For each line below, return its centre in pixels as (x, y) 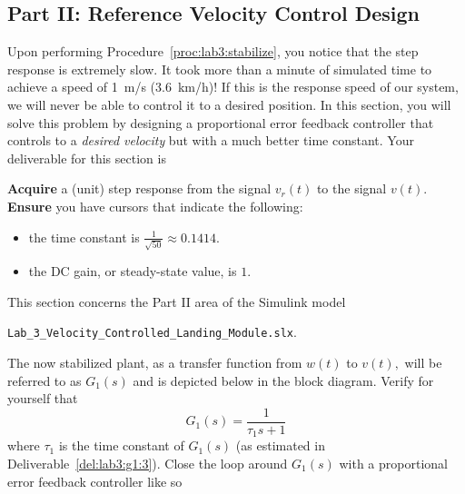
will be (423, 363)
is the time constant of (121, 445)
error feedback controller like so (95, 481)
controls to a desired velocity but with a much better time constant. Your (211, 140)
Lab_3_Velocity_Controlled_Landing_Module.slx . (152, 332)
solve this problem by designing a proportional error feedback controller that (221, 122)
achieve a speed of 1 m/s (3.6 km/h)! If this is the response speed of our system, (233, 87)
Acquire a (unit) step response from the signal (139, 188)
